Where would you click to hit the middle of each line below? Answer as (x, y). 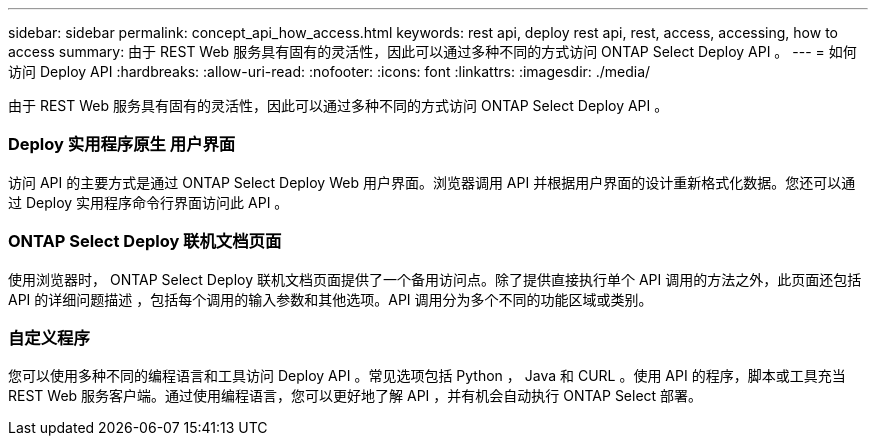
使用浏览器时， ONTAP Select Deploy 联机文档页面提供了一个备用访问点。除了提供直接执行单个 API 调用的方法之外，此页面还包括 (435, 279)
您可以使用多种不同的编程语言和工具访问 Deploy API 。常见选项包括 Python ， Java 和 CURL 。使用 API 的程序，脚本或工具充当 (427, 376)
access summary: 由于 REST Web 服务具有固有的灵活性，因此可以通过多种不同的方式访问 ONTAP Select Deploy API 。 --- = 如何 (432, 51)
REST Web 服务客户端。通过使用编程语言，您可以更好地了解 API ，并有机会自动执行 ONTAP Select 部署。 (355, 396)
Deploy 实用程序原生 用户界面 (122, 144)
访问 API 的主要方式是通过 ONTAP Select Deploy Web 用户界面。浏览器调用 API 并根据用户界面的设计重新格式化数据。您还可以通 (432, 182)
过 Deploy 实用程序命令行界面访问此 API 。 (148, 202)
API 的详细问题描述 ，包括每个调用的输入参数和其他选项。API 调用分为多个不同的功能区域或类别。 (330, 299)
